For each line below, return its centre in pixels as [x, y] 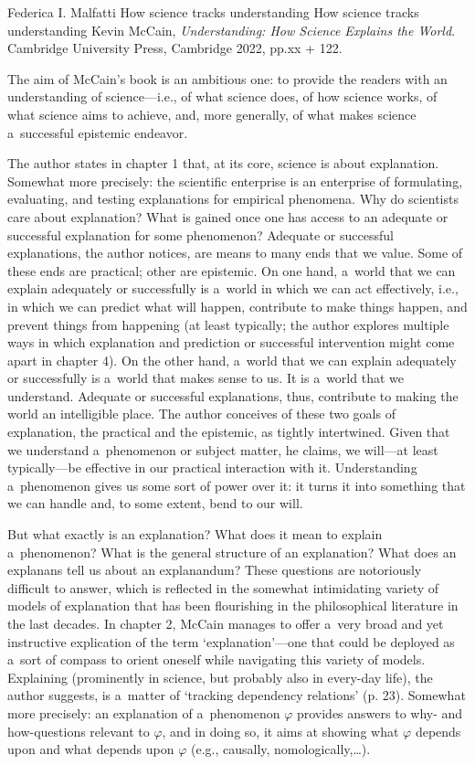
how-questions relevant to [79, 731]
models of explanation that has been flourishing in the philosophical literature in [233, 606]
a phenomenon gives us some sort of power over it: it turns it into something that [237, 485]
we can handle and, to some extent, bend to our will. [155, 503]
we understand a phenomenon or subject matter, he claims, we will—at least [223, 449]
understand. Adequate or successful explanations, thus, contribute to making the [233, 395]
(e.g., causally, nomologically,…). [281, 749]
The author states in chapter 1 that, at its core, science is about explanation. [223, 163]
